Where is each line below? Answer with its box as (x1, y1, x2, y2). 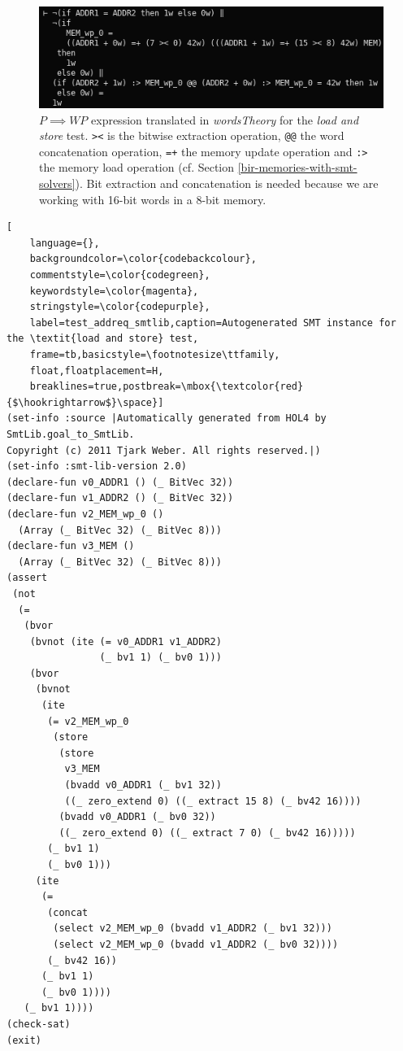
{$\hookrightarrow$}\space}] (6, 396, 164, 408)
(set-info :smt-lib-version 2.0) (6, 460, 187, 473)
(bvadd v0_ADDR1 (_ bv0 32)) (58, 811, 216, 823)
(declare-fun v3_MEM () (6, 540, 135, 552)
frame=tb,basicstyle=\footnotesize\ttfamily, (29, 349, 280, 361)
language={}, (29, 237, 100, 249)
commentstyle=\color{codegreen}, (29, 269, 210, 281)
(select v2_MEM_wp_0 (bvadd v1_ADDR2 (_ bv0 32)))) (53, 938, 339, 950)
